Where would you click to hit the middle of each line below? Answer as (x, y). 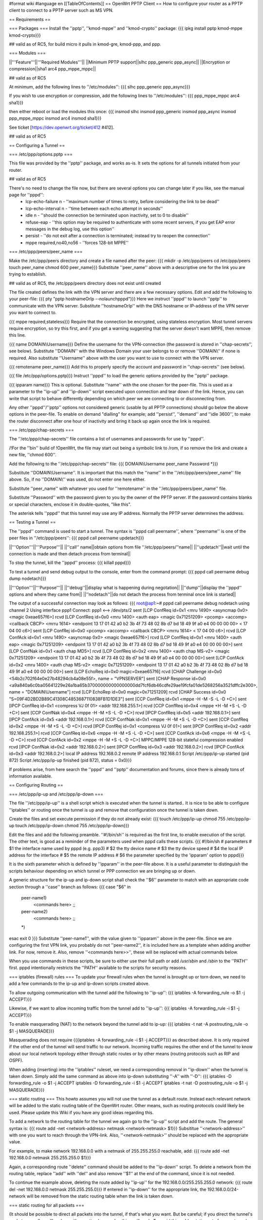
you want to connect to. (33, 313)
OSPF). (16, 1060)
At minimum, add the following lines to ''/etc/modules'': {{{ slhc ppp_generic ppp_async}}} (100, 87)
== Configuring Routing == (36, 785)
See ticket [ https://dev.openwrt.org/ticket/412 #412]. (62, 127)
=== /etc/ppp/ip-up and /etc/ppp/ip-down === (56, 794)
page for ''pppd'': (27, 195)
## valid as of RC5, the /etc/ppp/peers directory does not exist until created (85, 283)
